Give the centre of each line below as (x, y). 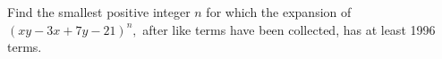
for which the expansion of (279, 12)
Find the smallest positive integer (99, 12)
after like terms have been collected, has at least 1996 (289, 29)
